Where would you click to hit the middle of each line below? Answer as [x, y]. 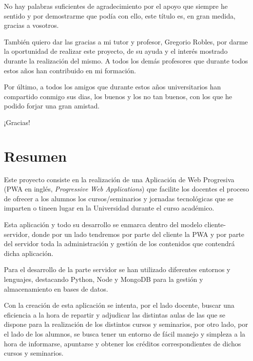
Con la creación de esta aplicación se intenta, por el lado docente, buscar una [119, 305]
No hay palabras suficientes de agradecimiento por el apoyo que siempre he [116, 6]
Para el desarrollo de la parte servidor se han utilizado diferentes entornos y [117, 269]
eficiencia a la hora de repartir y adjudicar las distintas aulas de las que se [115, 314]
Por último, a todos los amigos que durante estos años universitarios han [113, 87]
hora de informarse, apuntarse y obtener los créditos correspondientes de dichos [123, 343]
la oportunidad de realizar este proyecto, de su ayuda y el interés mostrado [116, 51]
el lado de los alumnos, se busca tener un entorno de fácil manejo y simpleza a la [125, 333]
